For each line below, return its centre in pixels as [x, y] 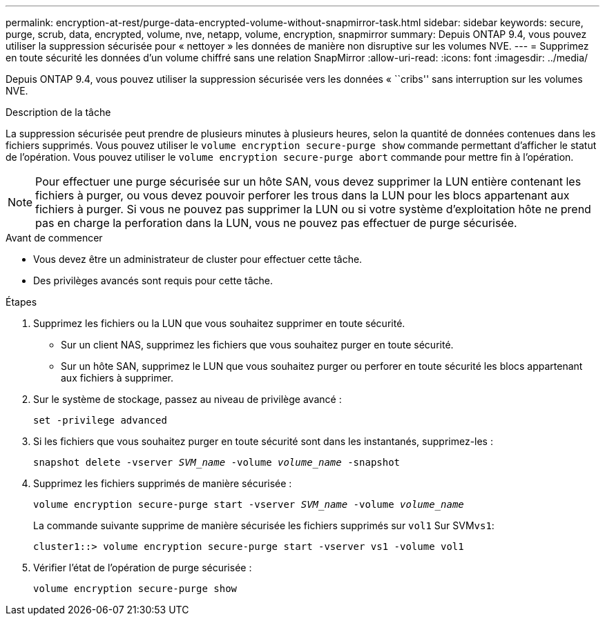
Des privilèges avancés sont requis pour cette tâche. [153, 280]
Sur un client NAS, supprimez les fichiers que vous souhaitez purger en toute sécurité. [257, 345]
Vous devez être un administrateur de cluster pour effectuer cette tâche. [198, 259]
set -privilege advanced [100, 420]
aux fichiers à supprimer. [117, 378]
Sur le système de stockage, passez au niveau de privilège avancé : [188, 399]
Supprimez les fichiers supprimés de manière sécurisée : [163, 483]
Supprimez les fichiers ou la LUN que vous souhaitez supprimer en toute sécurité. [219, 323]
